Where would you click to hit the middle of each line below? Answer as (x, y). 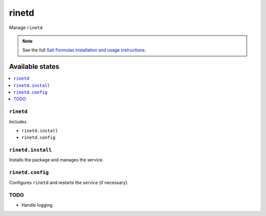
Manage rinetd (26, 28)
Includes (18, 122)
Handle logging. (37, 205)
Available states (34, 67)
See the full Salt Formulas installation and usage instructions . (84, 50)
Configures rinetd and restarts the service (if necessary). (69, 183)
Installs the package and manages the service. (56, 160)
